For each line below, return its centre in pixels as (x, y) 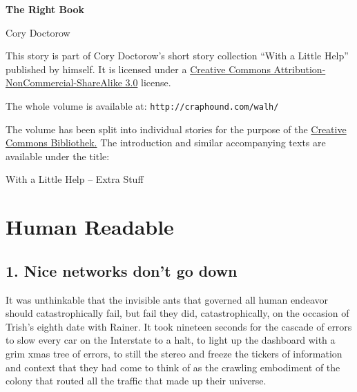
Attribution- (300, 69)
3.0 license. (148, 82)
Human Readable (90, 227)
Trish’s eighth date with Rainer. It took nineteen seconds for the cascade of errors (179, 326)
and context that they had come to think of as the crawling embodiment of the (173, 367)
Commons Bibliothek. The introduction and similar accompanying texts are (166, 143)
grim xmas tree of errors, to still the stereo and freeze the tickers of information (174, 353)
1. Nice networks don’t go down (122, 270)
